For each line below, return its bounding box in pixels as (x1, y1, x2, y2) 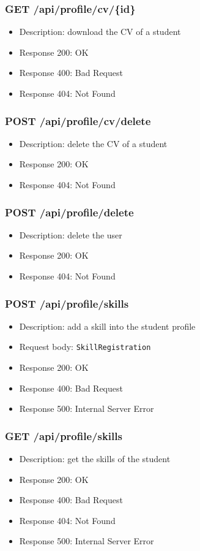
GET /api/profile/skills (5, 428, 122, 443)
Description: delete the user (19, 228, 122, 241)
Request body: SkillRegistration (19, 340, 151, 353)
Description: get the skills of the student (19, 452, 171, 465)
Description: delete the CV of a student (19, 137, 168, 150)
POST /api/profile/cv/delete (5, 113, 151, 128)
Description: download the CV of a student (19, 25, 181, 38)
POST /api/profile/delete (5, 204, 134, 219)
